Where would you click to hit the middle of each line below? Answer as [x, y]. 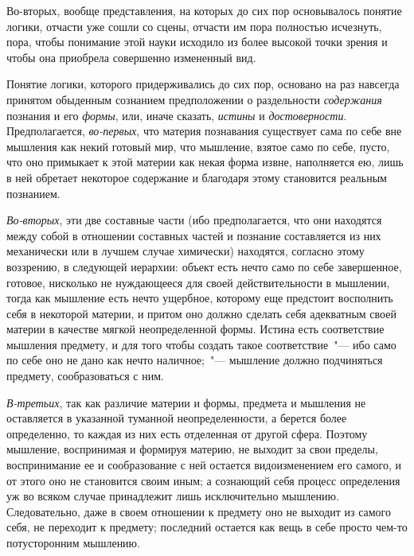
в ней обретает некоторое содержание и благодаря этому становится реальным [197, 177]
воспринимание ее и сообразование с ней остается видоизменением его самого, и [204, 465]
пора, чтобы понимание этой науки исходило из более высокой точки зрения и [197, 42]
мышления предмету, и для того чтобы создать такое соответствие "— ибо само [201, 344]
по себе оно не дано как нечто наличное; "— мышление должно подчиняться [195, 360]
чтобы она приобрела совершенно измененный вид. [131, 57]
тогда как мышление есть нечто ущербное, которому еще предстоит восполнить [200, 298]
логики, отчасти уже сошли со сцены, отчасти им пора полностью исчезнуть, [194, 26]
